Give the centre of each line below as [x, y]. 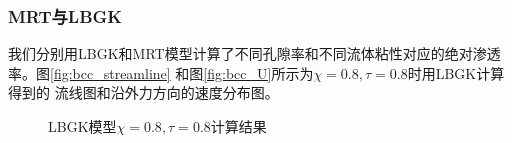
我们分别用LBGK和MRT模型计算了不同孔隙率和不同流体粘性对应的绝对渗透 [254, 53]
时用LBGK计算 [456, 72]
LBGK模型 [82, 126]
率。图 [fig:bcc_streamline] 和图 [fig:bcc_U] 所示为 [161, 72]
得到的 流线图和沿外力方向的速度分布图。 [143, 92]
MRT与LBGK [65, 15]
